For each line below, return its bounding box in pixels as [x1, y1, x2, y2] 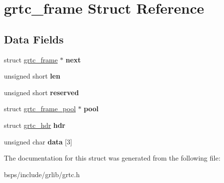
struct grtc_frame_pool [4, 103, 76, 114]
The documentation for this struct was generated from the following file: [4, 153, 221, 163]
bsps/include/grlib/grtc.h [4, 169, 80, 179]
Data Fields [4, 31, 64, 46]
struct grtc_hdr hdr [4, 120, 66, 130]
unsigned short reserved [4, 87, 79, 97]
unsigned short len [4, 71, 61, 81]
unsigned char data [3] [4, 136, 72, 146]
